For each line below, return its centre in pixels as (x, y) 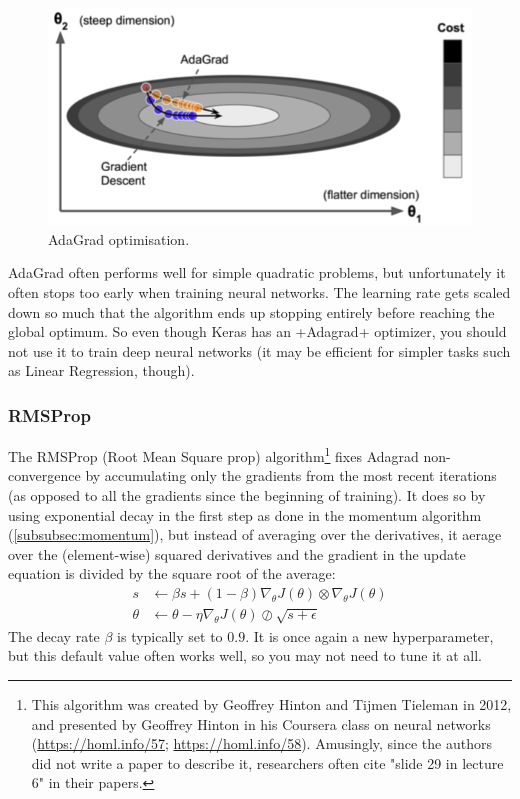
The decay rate (54, 635)
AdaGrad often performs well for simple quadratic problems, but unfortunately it (257, 272)
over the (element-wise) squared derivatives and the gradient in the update (237, 553)
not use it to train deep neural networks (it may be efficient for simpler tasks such (259, 350)
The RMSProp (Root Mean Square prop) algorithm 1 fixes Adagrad (213, 454)
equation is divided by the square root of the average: (172, 573)
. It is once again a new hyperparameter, (369, 635)
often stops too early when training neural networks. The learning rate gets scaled (259, 291)
